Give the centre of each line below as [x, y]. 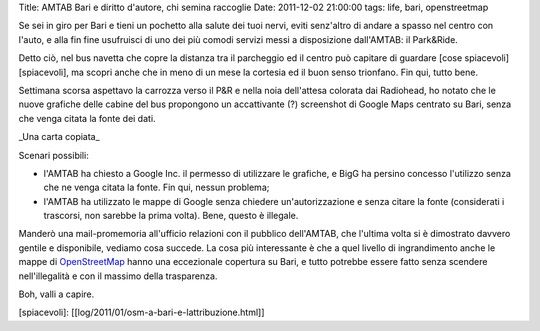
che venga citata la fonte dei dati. [87, 118]
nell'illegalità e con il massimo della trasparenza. [118, 276]
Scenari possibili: [53, 155]
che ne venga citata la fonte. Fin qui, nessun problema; [156, 187]
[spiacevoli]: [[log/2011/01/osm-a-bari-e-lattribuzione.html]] [141, 312]
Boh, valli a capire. [56, 294]
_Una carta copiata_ [59, 137]
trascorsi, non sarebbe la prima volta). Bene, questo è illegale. [171, 216]
